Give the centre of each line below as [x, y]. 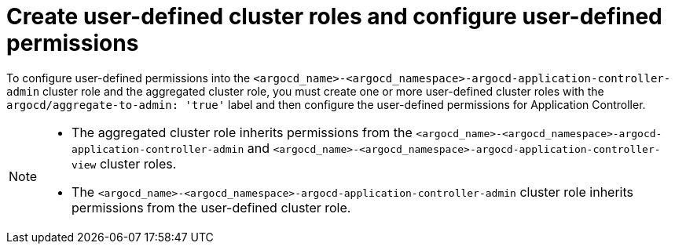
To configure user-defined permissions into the [128, 78]
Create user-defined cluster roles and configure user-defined [334, 16]
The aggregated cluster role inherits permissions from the [242, 132]
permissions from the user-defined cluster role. [211, 207]
